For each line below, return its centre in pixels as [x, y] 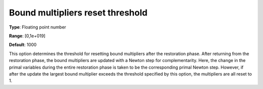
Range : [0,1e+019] [27, 36]
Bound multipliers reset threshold [78, 13]
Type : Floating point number [38, 27]
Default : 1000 [23, 45]
